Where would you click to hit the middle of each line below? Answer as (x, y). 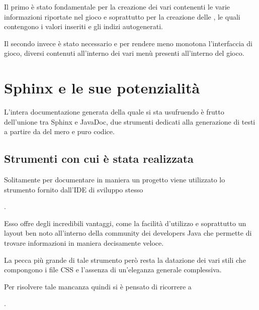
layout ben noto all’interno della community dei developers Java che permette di (128, 233)
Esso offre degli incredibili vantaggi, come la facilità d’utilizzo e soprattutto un (125, 223)
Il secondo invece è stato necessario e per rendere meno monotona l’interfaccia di (128, 43)
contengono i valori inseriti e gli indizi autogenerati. (83, 26)
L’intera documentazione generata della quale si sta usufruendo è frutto (114, 112)
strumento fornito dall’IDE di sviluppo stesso (74, 189)
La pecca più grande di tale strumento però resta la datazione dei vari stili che (125, 260)
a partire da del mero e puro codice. (59, 131)
